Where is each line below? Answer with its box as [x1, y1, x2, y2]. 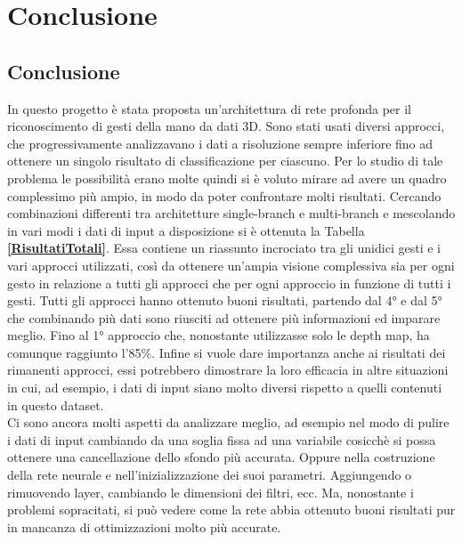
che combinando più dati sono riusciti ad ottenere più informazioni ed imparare [7, 308, 441, 327]
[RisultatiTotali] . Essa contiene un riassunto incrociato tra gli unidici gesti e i [7, 239, 441, 257]
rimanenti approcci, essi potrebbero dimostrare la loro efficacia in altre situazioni [7, 360, 449, 379]
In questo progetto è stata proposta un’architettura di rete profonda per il [7, 99, 411, 117]
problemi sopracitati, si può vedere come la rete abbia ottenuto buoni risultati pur [7, 500, 456, 519]
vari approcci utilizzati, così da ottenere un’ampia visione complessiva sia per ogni [7, 255, 455, 274]
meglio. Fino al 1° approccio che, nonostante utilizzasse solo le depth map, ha [7, 326, 430, 344]
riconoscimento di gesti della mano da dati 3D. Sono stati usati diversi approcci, [7, 117, 445, 135]
